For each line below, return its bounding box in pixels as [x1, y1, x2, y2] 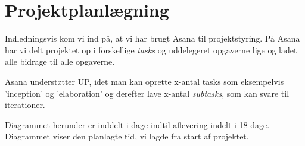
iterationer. [5, 99, 45, 111]
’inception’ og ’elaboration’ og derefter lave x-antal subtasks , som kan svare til [5, 87, 290, 99]
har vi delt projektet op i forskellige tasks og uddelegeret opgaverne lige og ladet [5, 43, 297, 56]
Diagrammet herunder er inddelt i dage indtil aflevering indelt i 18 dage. [5, 118, 270, 131]
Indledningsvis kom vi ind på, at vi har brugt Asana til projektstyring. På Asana [5, 32, 300, 45]
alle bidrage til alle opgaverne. [5, 55, 115, 68]
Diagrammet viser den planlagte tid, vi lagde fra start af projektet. [5, 130, 249, 142]
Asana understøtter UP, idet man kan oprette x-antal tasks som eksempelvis [5, 75, 284, 87]
